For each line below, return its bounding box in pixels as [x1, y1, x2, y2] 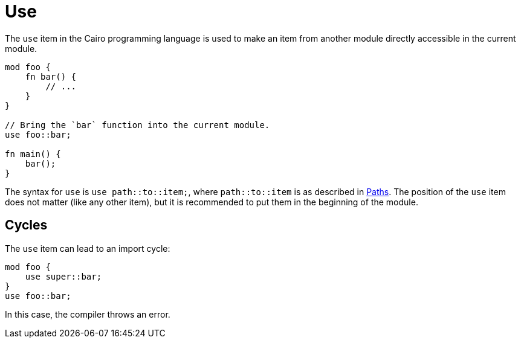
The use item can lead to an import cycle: [5, 243, 170, 254]
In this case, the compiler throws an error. [5, 309, 170, 319]
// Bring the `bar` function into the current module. [5, 120, 270, 130]
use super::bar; [25, 271, 102, 281]
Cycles [5, 217, 48, 233]
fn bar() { [25, 71, 77, 82]
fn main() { [5, 149, 61, 159]
